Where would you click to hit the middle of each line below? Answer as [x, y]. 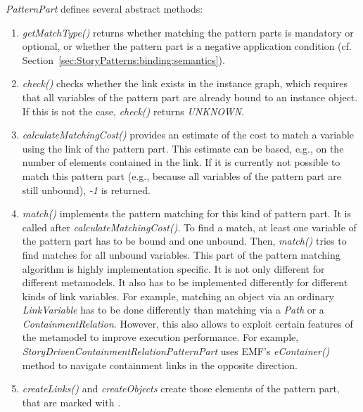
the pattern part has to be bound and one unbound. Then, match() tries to [184, 241]
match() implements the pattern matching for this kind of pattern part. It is [186, 213]
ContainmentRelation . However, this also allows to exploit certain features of [187, 323]
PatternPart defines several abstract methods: [104, 8]
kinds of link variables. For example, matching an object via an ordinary [178, 296]
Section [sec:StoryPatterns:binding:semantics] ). [123, 59]
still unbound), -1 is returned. [86, 189]
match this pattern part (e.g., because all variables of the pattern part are [181, 175]
